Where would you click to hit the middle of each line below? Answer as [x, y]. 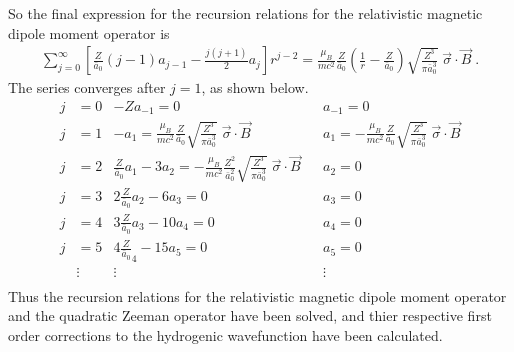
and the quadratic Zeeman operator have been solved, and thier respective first [250, 315]
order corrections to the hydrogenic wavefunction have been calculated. [225, 334]
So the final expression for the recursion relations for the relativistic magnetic [245, 13]
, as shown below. [255, 87]
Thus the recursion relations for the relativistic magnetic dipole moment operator [257, 295]
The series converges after [87, 87]
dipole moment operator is [89, 32]
